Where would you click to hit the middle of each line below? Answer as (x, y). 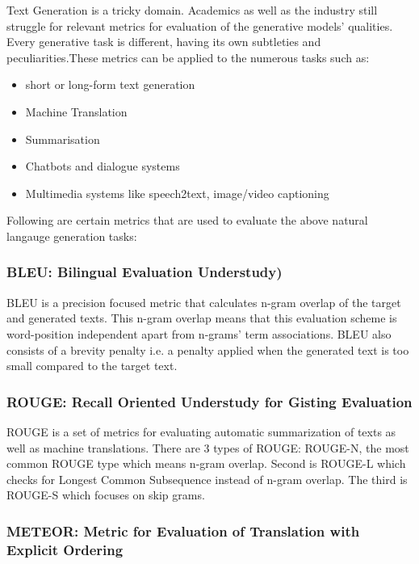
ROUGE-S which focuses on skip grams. (106, 495)
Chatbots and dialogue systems (103, 166)
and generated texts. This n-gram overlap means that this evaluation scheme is (202, 318)
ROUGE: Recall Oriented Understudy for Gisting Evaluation (209, 401)
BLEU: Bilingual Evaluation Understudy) (145, 272)
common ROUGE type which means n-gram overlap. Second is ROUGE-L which (206, 463)
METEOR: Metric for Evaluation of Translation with (183, 530)
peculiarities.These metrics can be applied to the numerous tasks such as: (188, 57)
